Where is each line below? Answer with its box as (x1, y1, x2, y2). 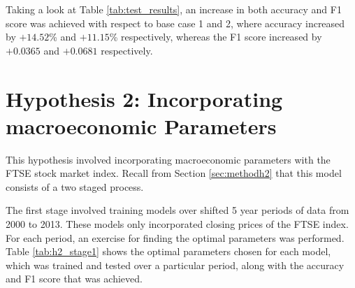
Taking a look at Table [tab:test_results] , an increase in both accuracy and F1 (6, 2, 342, 16)
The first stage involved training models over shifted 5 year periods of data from (6, 203, 349, 217)
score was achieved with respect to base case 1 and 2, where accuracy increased (6, 15, 345, 30)
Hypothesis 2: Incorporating (6, 84, 283, 113)
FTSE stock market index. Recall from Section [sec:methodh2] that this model (6, 166, 342, 180)
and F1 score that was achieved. (6, 271, 143, 286)
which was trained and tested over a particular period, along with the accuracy (6, 257, 345, 272)
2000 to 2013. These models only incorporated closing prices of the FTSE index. (6, 217, 349, 231)
